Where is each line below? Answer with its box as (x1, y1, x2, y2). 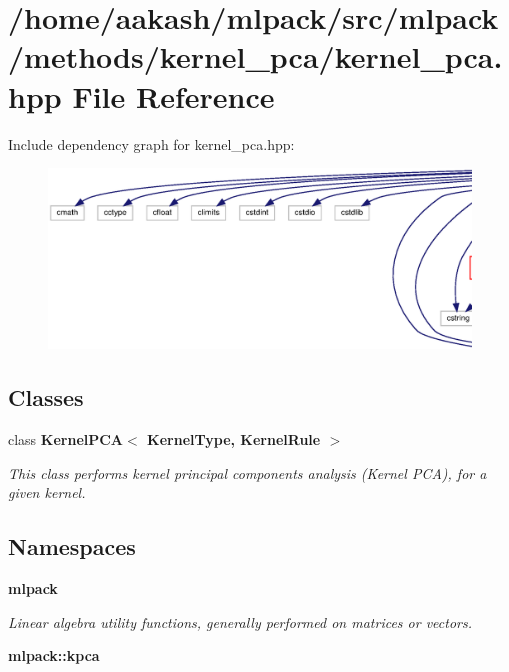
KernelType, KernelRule (147, 429, 321, 450)
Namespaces (8, 531, 136, 562)
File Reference (72, 75, 275, 116)
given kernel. (8, 482, 86, 503)
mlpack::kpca (8, 645, 100, 666)
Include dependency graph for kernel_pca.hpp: (8, 133, 295, 154)
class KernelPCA (8, 429, 124, 450)
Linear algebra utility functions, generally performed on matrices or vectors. (8, 611, 473, 632)
